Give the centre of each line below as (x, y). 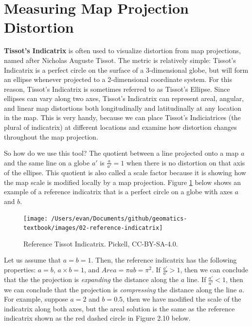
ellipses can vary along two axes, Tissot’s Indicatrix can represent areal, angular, (124, 98)
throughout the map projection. (51, 136)
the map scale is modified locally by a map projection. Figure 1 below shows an (123, 182)
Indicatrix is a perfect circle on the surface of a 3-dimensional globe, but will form (126, 70)
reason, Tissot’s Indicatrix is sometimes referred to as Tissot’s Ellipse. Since (117, 89)
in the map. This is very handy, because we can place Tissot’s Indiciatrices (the (122, 117)
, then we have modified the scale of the (182, 299)
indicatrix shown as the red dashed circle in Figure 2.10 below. (97, 318)
